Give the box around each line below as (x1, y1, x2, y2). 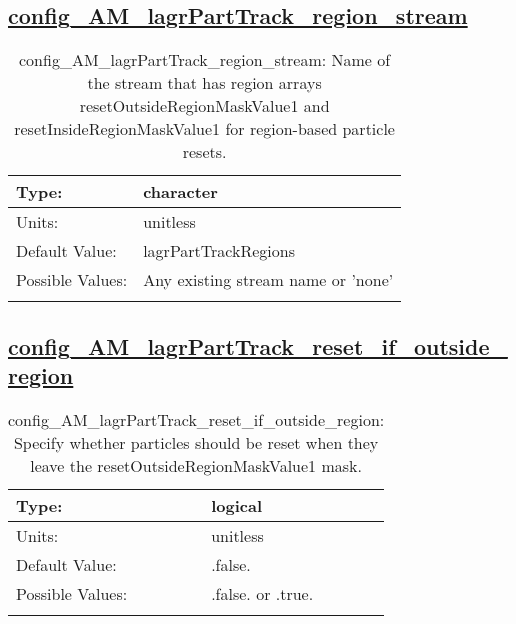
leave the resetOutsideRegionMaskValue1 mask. (30, 453, 362, 477)
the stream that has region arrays (87, 71, 322, 95)
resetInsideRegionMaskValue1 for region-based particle (14, 117, 395, 141)
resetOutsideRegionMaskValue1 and (79, 94, 330, 118)
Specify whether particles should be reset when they (13, 430, 379, 454)
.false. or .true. (211, 581, 314, 605)
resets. (182, 140, 227, 164)
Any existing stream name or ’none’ (143, 268, 394, 292)
